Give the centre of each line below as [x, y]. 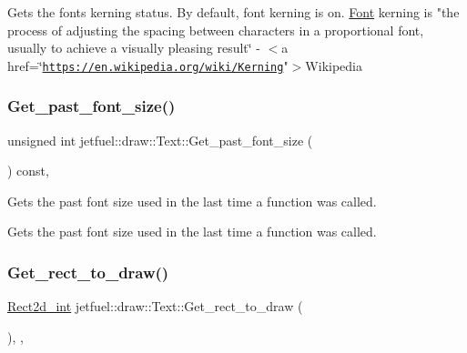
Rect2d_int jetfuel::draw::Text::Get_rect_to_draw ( [155, 306]
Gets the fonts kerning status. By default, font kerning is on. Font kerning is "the [233, 12]
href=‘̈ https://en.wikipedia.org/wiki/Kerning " [148, 65]
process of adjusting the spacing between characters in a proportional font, [216, 30]
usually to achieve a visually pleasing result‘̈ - [134, 48]
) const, [28, 171]
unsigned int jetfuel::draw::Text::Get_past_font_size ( [160, 140]
